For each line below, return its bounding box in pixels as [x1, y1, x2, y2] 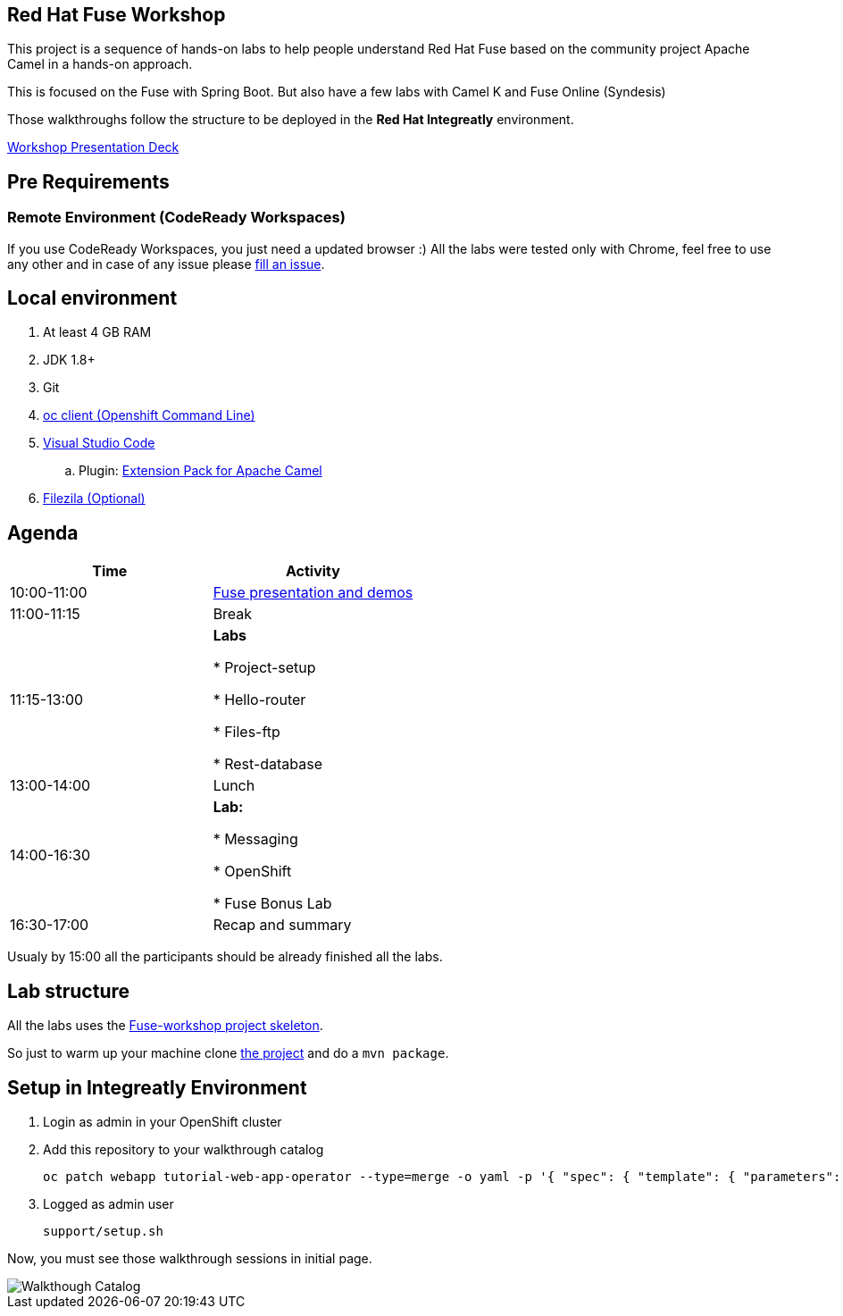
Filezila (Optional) [43, 490, 146, 507]
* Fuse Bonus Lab [213, 894, 332, 913]
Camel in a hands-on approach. [7, 56, 193, 72]
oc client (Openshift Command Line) [43, 407, 255, 423]
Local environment [7, 287, 178, 310]
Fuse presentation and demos [213, 583, 413, 602]
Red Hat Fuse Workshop [7, 4, 226, 26]
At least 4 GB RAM [43, 324, 152, 340]
